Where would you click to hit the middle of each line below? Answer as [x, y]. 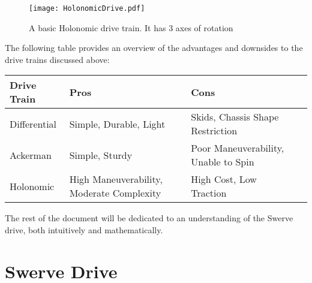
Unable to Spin [223, 162]
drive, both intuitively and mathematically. [84, 230]
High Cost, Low [224, 179]
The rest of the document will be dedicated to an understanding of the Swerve [149, 218]
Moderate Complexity [115, 193]
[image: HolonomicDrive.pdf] [87, 8]
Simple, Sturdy [101, 155]
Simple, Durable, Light [117, 124]
